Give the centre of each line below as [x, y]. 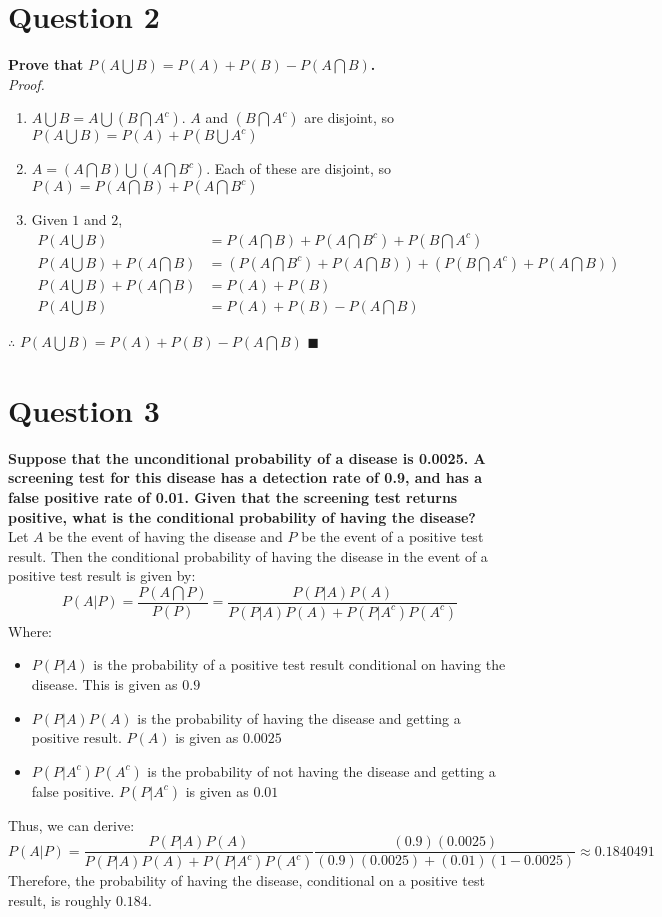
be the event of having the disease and [165, 536]
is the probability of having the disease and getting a [299, 717]
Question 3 [84, 409]
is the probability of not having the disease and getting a [321, 770]
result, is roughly [60, 899]
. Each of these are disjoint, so [298, 168]
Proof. [26, 83]
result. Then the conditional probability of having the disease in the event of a [248, 555]
